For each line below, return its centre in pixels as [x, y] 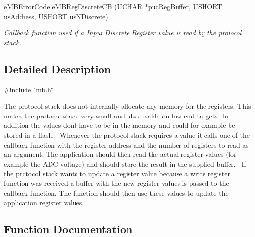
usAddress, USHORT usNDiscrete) [56, 16]
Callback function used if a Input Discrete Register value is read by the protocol [123, 33]
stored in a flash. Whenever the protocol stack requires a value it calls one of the [127, 134]
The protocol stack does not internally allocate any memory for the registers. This [127, 106]
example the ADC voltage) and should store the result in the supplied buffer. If [125, 163]
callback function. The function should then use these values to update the [116, 193]
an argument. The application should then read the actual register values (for [120, 154]
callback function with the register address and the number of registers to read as [126, 144]
